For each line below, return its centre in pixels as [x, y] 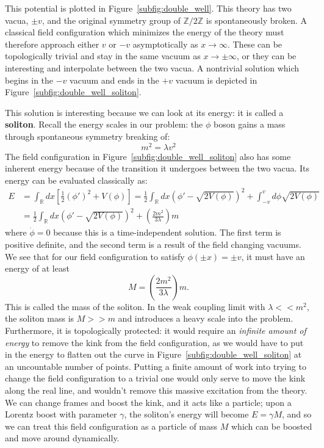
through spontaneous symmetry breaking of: [88, 136]
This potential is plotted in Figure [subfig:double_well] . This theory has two [148, 8]
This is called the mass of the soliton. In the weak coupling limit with [135, 306]
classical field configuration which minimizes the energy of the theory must [145, 32]
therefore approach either [52, 44]
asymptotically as [165, 44]
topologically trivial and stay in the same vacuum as [103, 56]
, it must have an [273, 256]
